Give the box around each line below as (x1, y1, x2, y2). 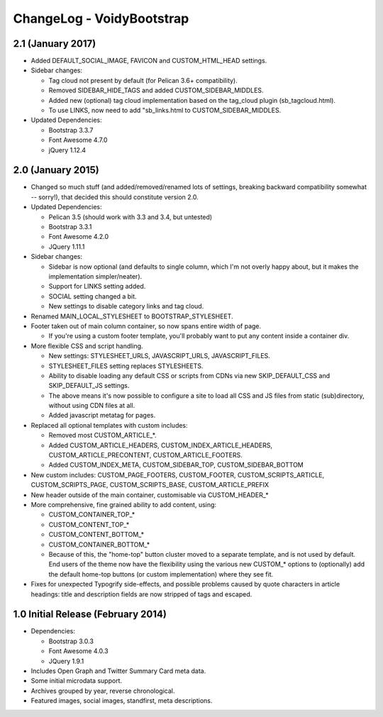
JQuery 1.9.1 (48, 657, 84, 665)
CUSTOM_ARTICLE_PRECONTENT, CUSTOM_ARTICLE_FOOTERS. (48, 451, 243, 460)
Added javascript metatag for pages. (48, 411, 156, 420)
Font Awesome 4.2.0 (48, 233, 109, 241)
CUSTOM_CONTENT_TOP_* (48, 520, 130, 528)
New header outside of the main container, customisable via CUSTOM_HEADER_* (30, 490, 269, 499)
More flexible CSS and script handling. (30, 341, 143, 350)
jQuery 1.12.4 (48, 145, 87, 154)
